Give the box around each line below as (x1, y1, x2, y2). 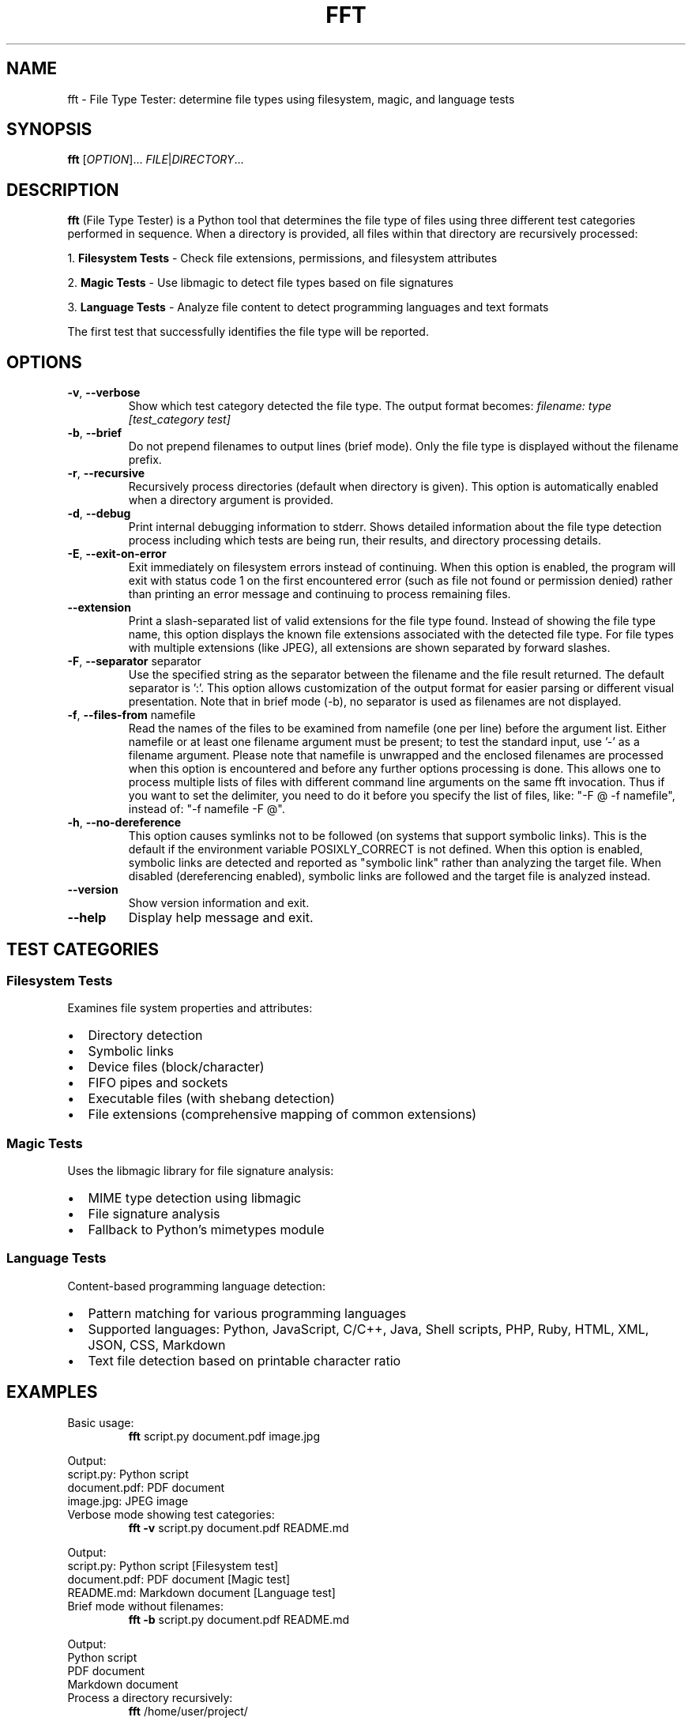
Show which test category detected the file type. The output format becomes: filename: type (128, 399, 612, 413)
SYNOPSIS (6, 119, 92, 140)
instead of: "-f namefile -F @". (128, 802, 285, 816)
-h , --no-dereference (67, 815, 182, 830)
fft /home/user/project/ (128, 1704, 248, 1718)
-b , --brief (67, 426, 122, 440)
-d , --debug (67, 507, 131, 521)
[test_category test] (128, 412, 231, 427)
